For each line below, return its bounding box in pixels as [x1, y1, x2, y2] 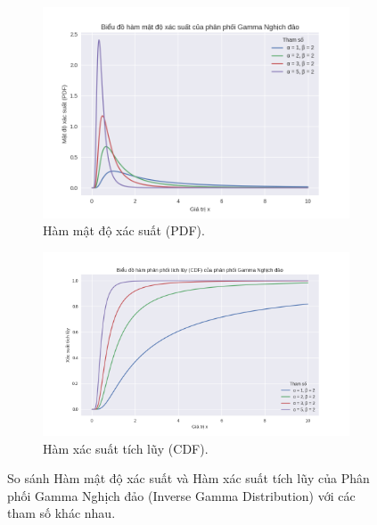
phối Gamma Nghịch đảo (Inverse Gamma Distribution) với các [7, 486, 356, 504]
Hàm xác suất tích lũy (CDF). [43, 439, 209, 457]
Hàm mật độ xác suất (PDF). [43, 221, 205, 240]
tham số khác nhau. [7, 504, 116, 522]
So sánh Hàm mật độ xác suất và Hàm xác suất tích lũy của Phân [7, 469, 370, 488]
